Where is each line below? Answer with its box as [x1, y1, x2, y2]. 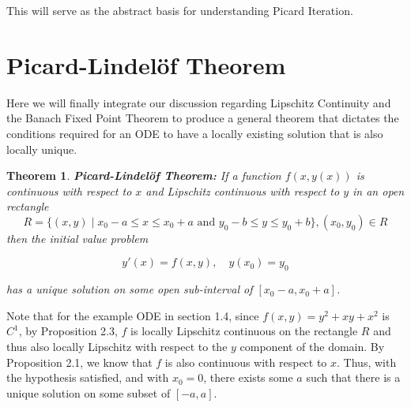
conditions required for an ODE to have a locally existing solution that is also [6, 125, 383, 141]
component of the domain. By [239, 338, 385, 355]
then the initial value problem [6, 230, 149, 246]
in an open [353, 182, 405, 199]
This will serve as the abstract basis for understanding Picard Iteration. [6, 2, 353, 18]
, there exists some [203, 369, 293, 386]
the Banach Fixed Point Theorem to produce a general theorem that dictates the [6, 110, 399, 126]
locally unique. [6, 140, 77, 157]
